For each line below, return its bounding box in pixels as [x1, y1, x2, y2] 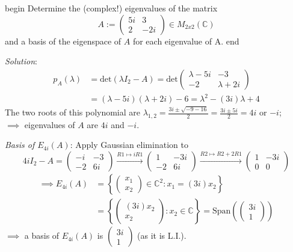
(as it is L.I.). [137, 229, 187, 242]
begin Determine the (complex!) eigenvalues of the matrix [5, 2, 218, 14]
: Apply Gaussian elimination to [70, 138, 188, 151]
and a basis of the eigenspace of [5, 34, 122, 47]
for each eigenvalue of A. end [132, 34, 239, 47]
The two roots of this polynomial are [5, 106, 141, 118]
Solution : [5, 55, 37, 67]
